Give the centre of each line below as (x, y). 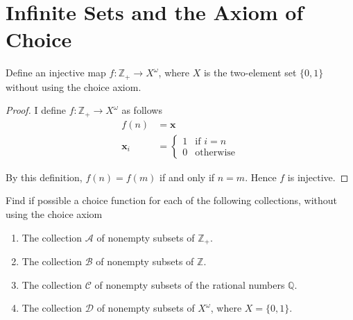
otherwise (215, 153)
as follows (142, 110)
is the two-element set (250, 73)
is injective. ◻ (318, 177)
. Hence (261, 177)
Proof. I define (36, 110)
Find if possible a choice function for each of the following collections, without (172, 200)
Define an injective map (56, 73)
